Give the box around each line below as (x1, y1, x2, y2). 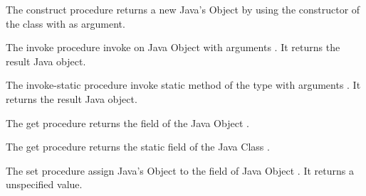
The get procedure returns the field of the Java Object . (6, 115, 249, 130)
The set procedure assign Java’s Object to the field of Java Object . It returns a (6, 163, 354, 178)
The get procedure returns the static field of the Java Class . (6, 139, 270, 154)
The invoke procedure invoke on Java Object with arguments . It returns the (6, 40, 340, 55)
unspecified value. (6, 177, 83, 192)
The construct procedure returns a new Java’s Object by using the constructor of (6, 2, 360, 16)
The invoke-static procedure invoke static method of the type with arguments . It (6, 77, 361, 92)
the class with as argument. (6, 16, 125, 31)
